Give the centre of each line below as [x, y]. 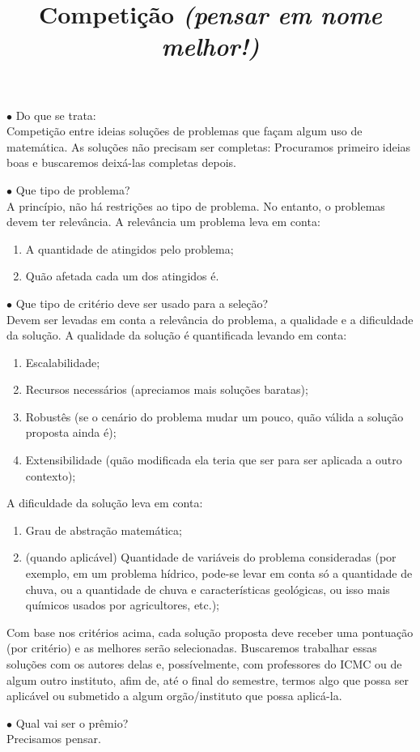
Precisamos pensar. [54, 739]
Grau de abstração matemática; [104, 530]
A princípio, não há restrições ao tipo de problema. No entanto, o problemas [196, 205]
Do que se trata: [56, 115]
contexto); [51, 475]
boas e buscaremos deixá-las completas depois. [121, 162]
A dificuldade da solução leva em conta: [105, 503]
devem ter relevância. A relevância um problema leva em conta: [163, 222]
